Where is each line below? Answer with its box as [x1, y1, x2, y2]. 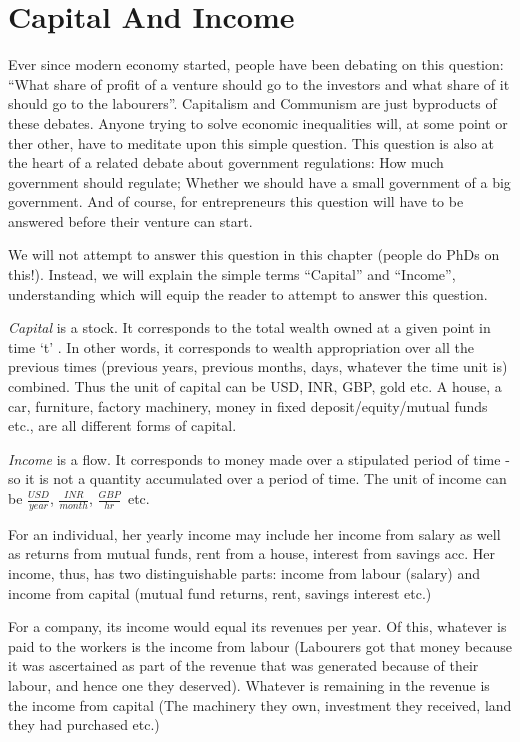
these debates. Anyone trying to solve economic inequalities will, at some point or [8, 112, 508, 133]
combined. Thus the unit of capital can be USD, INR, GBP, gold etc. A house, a [8, 376, 502, 397]
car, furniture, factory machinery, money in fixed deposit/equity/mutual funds [8, 395, 488, 416]
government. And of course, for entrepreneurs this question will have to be [8, 191, 464, 212]
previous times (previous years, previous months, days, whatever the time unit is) [8, 356, 508, 377]
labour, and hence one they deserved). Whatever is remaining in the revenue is [8, 674, 490, 695]
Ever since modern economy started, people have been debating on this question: [8, 54, 504, 75]
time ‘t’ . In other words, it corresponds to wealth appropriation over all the [8, 336, 475, 357]
